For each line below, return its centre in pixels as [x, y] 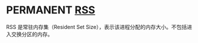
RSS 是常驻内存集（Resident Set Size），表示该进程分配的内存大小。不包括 [97, 27]
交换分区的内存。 [32, 34]
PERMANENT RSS [51, 10]
